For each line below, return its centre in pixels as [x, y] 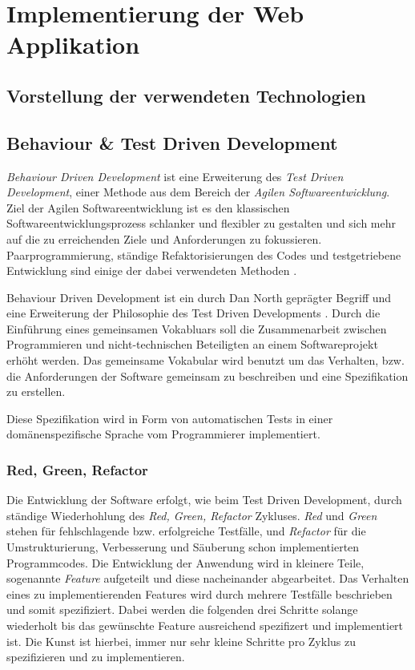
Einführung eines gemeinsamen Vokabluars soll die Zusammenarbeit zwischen [197, 328]
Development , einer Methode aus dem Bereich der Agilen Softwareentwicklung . [198, 192]
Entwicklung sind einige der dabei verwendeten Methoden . [152, 270]
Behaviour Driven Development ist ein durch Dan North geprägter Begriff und [199, 297]
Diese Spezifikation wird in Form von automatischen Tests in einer [170, 418]
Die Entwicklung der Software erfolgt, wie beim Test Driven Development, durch [204, 500]
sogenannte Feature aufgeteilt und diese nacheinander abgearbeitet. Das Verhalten [208, 578]
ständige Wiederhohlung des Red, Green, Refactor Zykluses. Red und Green [192, 515]
